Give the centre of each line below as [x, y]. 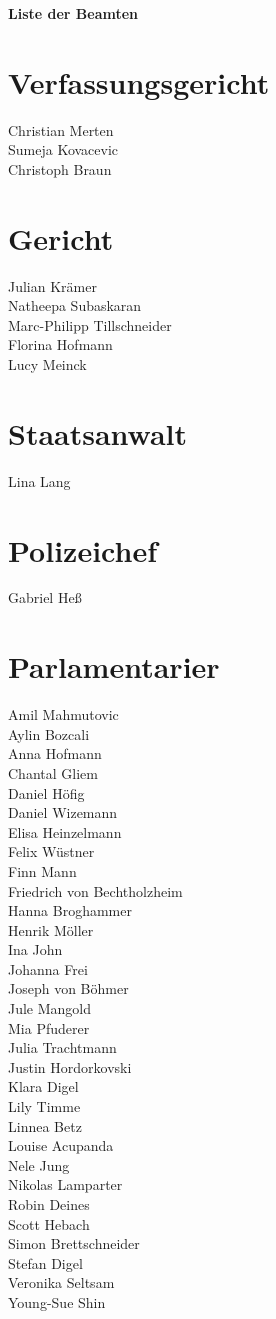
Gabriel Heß [45, 597]
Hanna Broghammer [70, 910]
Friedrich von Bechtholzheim [95, 890]
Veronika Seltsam [61, 1282]
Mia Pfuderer [49, 1027]
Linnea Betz [45, 1125]
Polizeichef [82, 549]
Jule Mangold [50, 1008]
